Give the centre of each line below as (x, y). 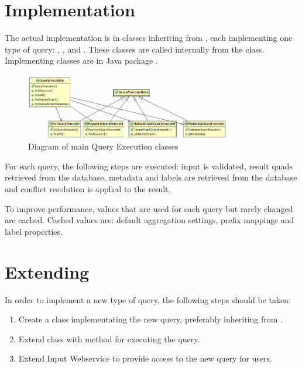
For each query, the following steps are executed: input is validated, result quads (149, 166)
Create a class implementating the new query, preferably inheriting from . (150, 319)
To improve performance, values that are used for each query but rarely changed (149, 208)
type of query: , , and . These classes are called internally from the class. (135, 49)
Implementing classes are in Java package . (81, 60)
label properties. (34, 231)
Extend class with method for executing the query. (109, 339)
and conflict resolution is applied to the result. (88, 189)
